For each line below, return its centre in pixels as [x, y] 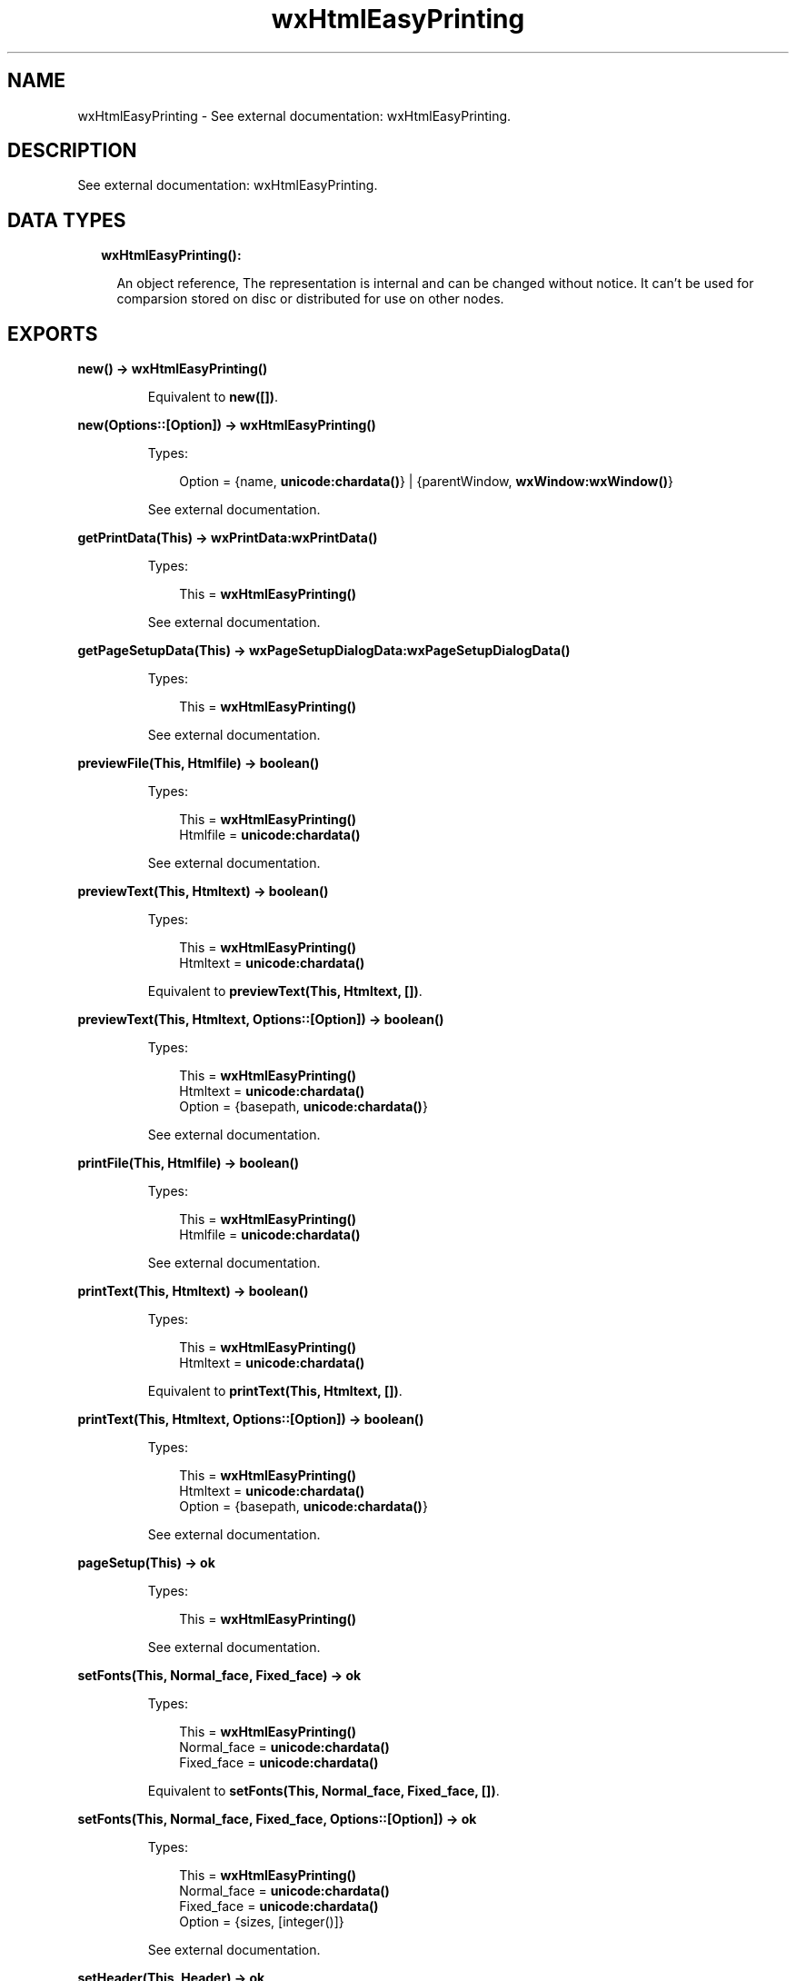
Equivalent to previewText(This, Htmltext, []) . [285, 991]
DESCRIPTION [72, 151]
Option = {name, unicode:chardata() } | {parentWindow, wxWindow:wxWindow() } [427, 482]
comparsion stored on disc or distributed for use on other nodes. [310, 299]
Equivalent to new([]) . [213, 397]
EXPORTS [53, 333]
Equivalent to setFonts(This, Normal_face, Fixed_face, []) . [323, 1791]
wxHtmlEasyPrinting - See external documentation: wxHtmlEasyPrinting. [294, 115]
